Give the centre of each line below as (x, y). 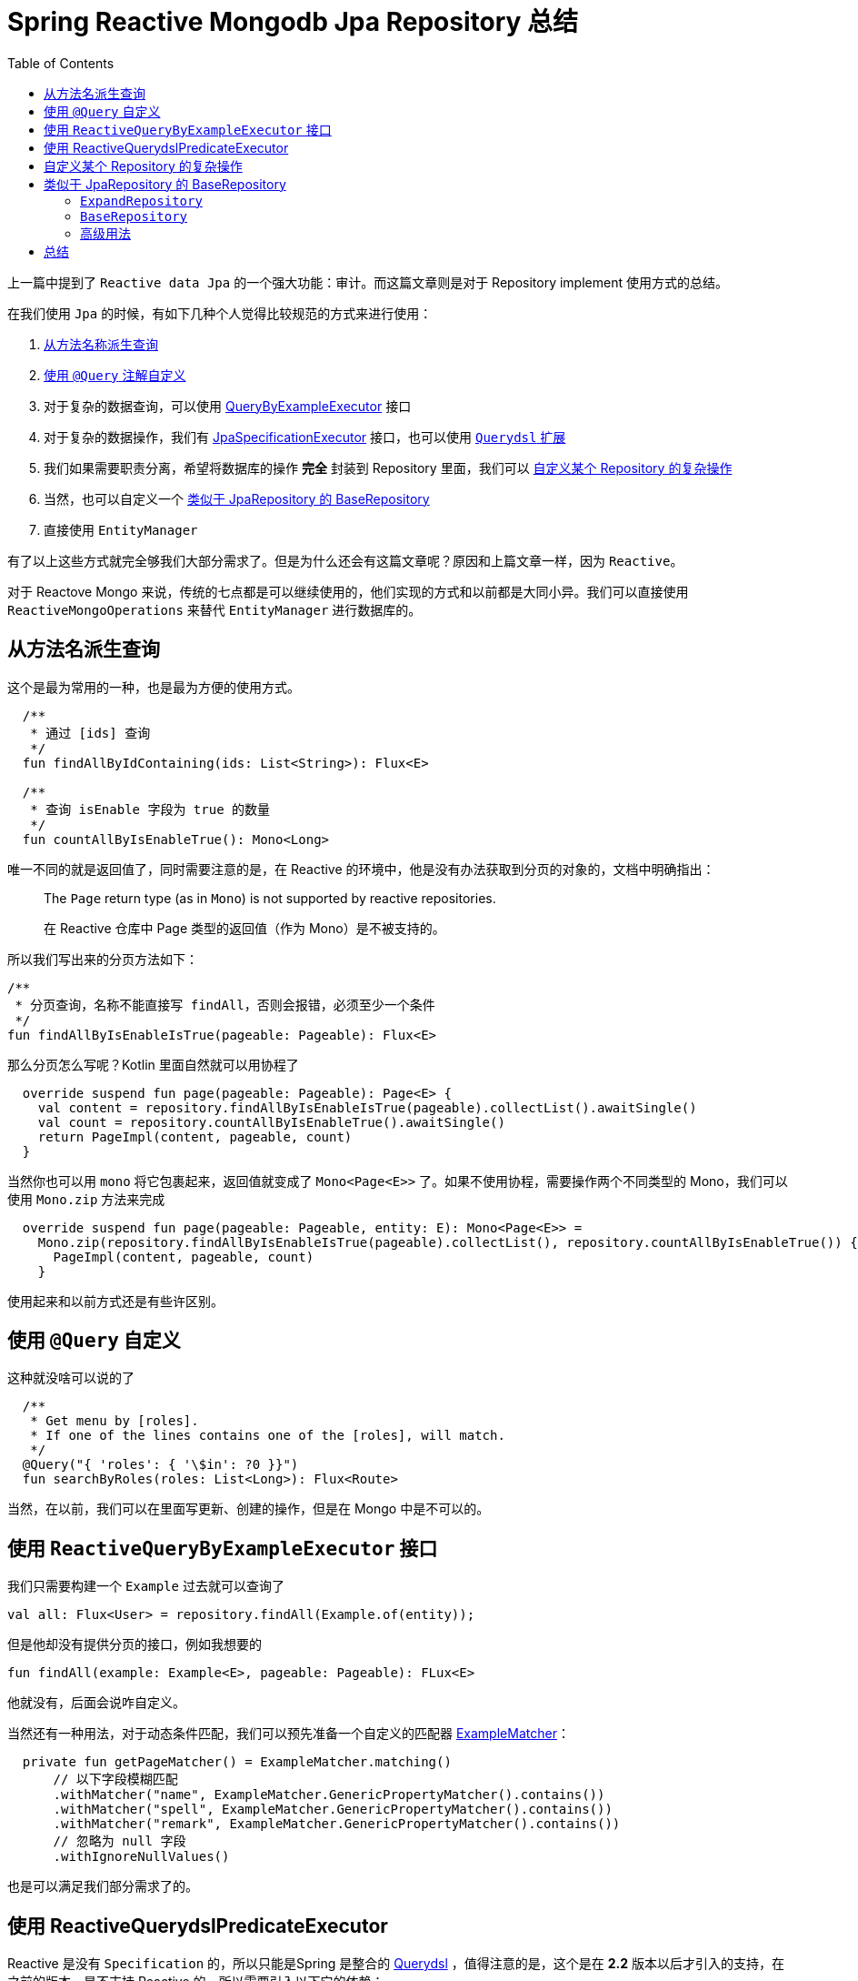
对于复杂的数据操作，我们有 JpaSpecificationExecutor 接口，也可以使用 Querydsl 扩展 (305, 437)
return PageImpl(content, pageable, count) (195, 1136)
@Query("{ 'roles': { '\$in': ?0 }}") (160, 1465)
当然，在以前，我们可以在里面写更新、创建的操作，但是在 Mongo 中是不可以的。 (249, 1509)
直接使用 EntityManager (121, 529)
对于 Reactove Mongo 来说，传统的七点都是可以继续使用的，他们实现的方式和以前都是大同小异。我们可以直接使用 (348, 591)
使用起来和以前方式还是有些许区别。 (115, 1301)
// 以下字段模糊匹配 (115, 1780)
